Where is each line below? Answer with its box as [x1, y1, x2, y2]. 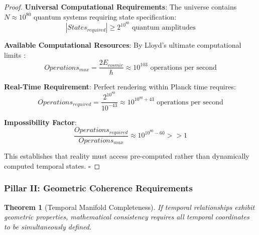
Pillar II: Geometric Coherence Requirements [4, 182, 193, 194]
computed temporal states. [4, 160, 86, 171]
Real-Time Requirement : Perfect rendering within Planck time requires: [4, 81, 236, 91]
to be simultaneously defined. [4, 221, 92, 231]
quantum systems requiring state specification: [34, 11, 177, 22]
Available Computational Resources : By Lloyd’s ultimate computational [4, 40, 241, 50]
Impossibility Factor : [4, 116, 77, 127]
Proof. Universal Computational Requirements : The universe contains [4, 2, 237, 12]
